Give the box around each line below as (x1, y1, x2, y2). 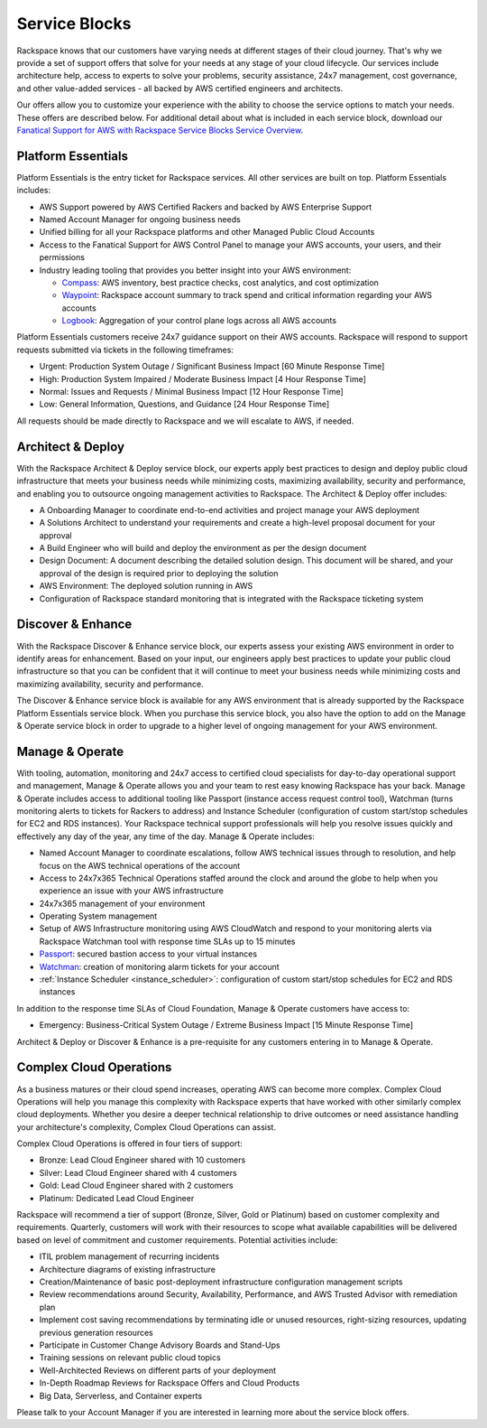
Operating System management (39, 910, 158, 921)
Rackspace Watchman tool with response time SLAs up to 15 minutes (39, 936, 296, 947)
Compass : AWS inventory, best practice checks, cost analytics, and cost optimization (61, 276, 379, 288)
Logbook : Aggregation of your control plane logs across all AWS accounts (61, 315, 337, 326)
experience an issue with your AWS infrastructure (39, 885, 225, 896)
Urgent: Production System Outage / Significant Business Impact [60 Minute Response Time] (39, 361, 385, 372)
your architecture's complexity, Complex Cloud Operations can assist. (16, 1121, 277, 1133)
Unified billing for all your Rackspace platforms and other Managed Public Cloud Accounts (39, 227, 375, 238)
